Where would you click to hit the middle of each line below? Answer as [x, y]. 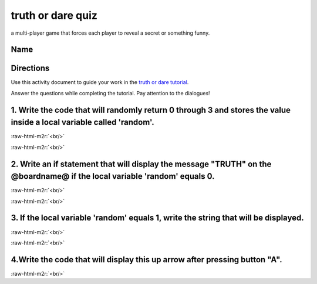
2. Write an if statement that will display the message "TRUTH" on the [141, 164]
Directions [30, 69]
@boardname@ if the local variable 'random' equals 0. [113, 176]
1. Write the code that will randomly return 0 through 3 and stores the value [151, 110]
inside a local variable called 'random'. [83, 123]
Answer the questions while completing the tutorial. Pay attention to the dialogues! [111, 93]
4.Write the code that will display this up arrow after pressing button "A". [147, 260]
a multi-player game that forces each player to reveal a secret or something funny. [110, 33]
